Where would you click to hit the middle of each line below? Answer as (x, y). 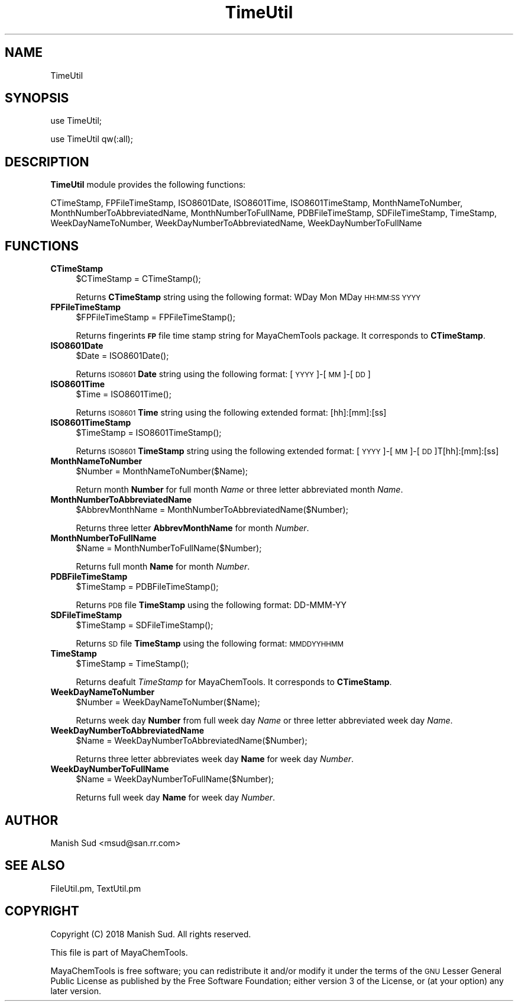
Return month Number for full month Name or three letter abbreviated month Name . (239, 490)
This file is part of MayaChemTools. (119, 952)
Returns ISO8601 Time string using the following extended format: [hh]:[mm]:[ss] (231, 413)
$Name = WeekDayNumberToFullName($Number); (175, 779)
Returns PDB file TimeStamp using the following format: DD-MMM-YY (211, 605)
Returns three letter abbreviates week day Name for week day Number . (215, 759)
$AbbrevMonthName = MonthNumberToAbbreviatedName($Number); (212, 510)
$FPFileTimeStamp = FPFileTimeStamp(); (156, 317)
